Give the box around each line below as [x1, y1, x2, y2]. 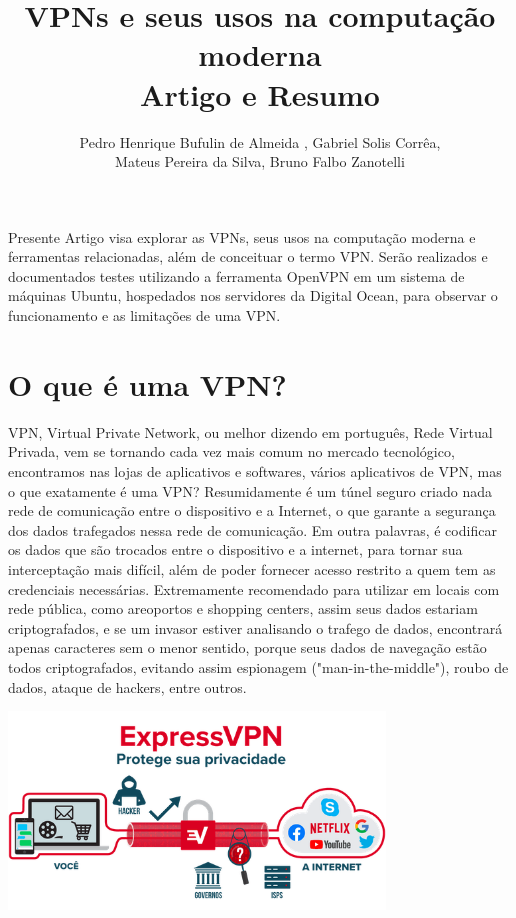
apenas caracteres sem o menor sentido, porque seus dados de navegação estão [8, 637, 487, 658]
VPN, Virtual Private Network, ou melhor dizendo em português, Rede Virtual [8, 421, 493, 442]
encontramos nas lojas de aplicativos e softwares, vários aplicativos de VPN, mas [8, 460, 502, 481]
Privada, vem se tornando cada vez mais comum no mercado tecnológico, [8, 441, 455, 462]
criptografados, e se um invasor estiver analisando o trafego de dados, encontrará [8, 617, 503, 638]
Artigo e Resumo [140, 73, 380, 114]
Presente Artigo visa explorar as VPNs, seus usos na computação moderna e [8, 226, 476, 247]
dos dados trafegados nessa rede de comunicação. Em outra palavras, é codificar [8, 519, 497, 540]
